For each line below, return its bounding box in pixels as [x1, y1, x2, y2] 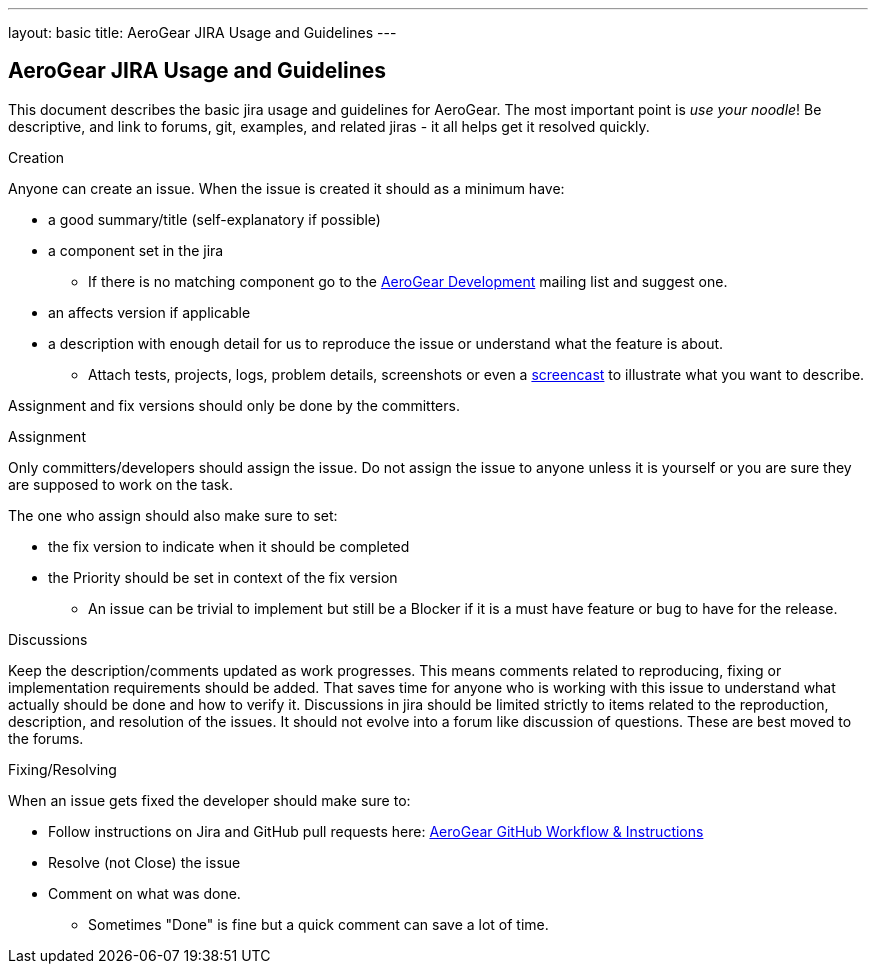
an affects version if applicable [48, 303, 251, 321]
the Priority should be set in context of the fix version [48, 568, 398, 586]
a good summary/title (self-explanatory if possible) [48, 210, 381, 228]
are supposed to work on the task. [8, 475, 233, 493]
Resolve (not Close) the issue [48, 853, 241, 871]
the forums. [8, 729, 84, 747]
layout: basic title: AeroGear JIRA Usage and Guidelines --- [8, 24, 397, 41]
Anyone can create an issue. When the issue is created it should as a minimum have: [8, 179, 565, 197]
